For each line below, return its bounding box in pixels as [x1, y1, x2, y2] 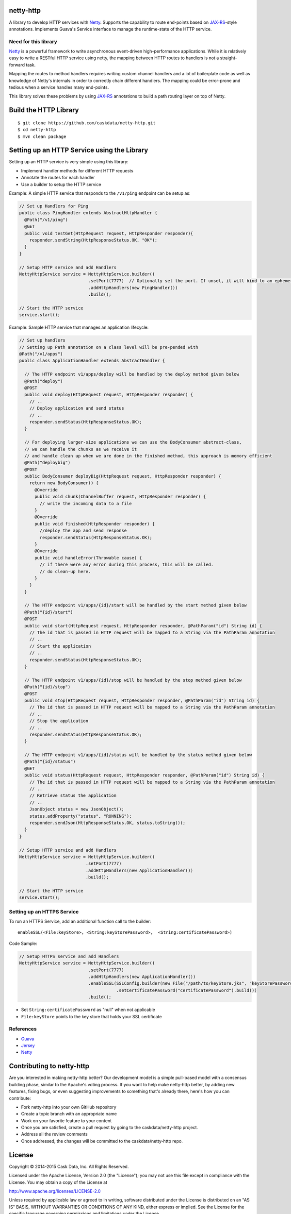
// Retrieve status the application [29, 793, 116, 798]
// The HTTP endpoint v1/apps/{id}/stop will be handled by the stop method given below [24, 677, 242, 683]
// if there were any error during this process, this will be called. [39, 562, 214, 568]
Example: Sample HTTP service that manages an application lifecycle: [9, 324, 149, 330]
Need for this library [9, 38, 58, 45]
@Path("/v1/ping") [24, 217, 68, 222]
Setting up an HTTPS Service [9, 908, 79, 915]
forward [9, 62, 25, 67]
